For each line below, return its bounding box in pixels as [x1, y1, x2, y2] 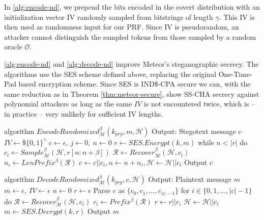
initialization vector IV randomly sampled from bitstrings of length [4, 11, 213, 22]
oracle [4, 41, 22, 52]
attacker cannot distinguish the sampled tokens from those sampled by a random [4, 31, 256, 42]
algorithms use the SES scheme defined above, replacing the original [4, 68, 217, 79]
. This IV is [219, 11, 255, 22]
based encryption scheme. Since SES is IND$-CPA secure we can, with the [18, 78, 251, 89]
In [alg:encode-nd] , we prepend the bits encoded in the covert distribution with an [4, 2, 260, 12]
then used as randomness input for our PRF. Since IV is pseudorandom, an [4, 21, 239, 32]
